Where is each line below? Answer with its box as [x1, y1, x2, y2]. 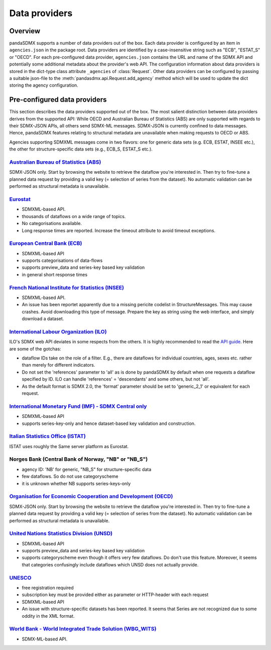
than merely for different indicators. [22, 362, 95, 368]
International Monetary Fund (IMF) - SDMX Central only [9, 403, 148, 410]
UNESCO [9, 574, 32, 581]
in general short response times [22, 271, 88, 277]
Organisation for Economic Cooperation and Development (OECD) [9, 493, 173, 500]
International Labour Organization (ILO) [9, 328, 107, 335]
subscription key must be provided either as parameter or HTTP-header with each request [22, 592, 209, 598]
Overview [9, 27, 41, 35]
